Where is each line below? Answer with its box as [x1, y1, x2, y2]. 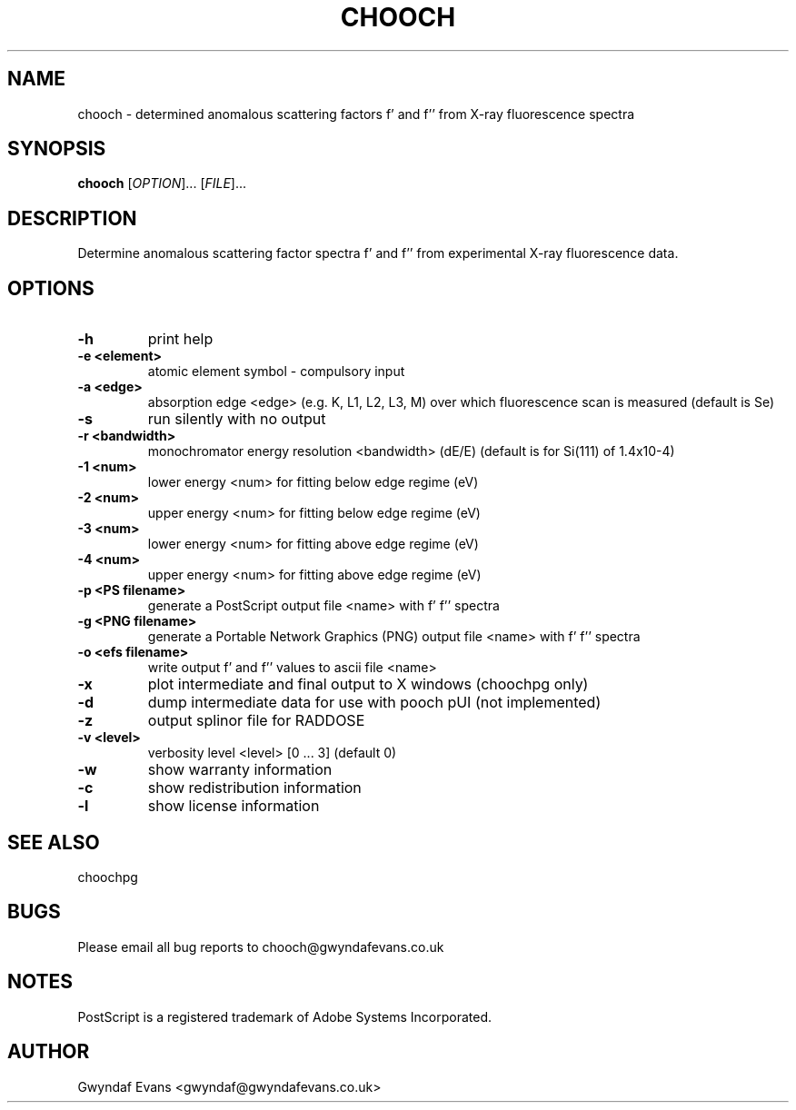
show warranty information [147, 760, 333, 779]
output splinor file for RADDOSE [147, 711, 365, 730]
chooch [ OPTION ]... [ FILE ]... [77, 175, 247, 192]
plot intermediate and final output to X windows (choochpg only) [147, 675, 589, 694]
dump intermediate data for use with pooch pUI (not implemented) [147, 693, 602, 712]
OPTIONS [7, 276, 95, 300]
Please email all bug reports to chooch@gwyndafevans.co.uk [77, 938, 444, 955]
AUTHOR [7, 1040, 90, 1064]
